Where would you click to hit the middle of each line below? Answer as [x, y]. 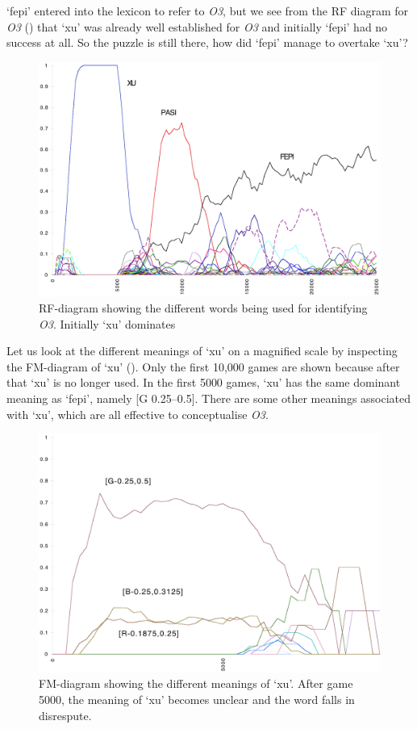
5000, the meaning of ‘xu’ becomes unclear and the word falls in [197, 700]
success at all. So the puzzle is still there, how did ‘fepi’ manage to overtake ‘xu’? [207, 42]
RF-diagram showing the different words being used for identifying [203, 308]
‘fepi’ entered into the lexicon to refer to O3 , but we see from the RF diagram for [208, 10]
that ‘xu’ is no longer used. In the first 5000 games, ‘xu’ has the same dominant [204, 382]
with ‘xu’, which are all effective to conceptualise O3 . [138, 414]
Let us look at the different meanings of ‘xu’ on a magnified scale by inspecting [202, 351]
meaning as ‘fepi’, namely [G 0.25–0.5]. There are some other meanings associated [209, 398]
